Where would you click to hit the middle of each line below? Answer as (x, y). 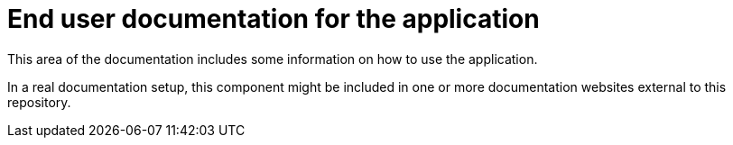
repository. (39, 102)
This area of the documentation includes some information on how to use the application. (273, 59)
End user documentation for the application (274, 19)
